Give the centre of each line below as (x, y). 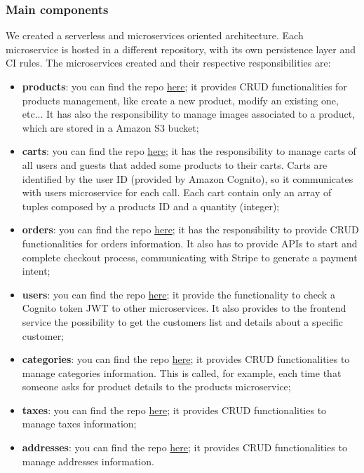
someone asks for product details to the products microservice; (156, 386)
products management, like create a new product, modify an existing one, (180, 100)
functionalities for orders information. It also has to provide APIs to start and (190, 243)
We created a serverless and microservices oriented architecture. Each (155, 35)
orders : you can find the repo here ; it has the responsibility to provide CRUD (190, 229)
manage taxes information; (79, 424)
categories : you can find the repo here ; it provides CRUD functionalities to (186, 359)
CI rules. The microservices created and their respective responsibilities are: (168, 63)
